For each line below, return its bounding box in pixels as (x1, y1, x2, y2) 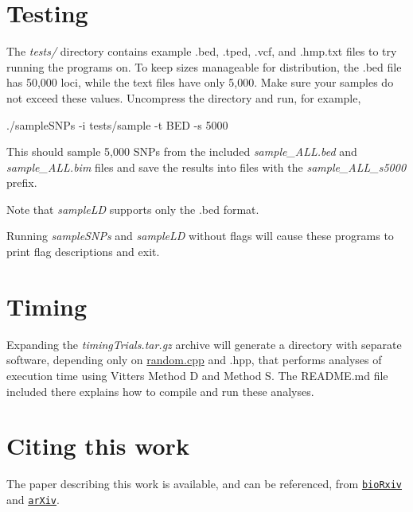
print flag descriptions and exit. (6, 243, 160, 260)
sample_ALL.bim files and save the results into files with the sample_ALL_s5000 (6, 158, 407, 175)
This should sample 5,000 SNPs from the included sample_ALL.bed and (6, 143, 357, 160)
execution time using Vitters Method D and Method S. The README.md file (6, 367, 388, 383)
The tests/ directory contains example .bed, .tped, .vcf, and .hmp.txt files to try (6, 43, 397, 60)
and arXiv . (6, 491, 60, 507)
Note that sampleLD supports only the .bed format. (6, 200, 259, 217)
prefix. (6, 174, 37, 191)
